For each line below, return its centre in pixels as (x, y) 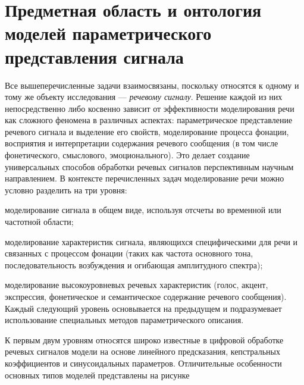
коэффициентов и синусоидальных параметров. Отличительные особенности (143, 363)
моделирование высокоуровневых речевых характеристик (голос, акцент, (137, 285)
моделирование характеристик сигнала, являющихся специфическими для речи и (151, 241)
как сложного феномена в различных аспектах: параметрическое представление (149, 120)
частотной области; (39, 222)
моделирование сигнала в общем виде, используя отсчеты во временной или (143, 210)
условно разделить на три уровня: (66, 190)
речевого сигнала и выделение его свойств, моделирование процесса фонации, (147, 131)
